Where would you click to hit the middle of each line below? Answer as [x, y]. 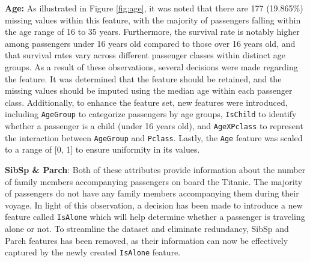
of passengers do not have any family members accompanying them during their [152, 193]
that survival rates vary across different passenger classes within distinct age [145, 55]
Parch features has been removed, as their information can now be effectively [147, 240]
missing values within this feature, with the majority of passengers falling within [153, 20]
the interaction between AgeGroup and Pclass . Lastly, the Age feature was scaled [154, 137]
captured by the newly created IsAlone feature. [93, 252]
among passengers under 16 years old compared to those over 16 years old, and [150, 43]
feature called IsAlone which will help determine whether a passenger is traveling [155, 217]
